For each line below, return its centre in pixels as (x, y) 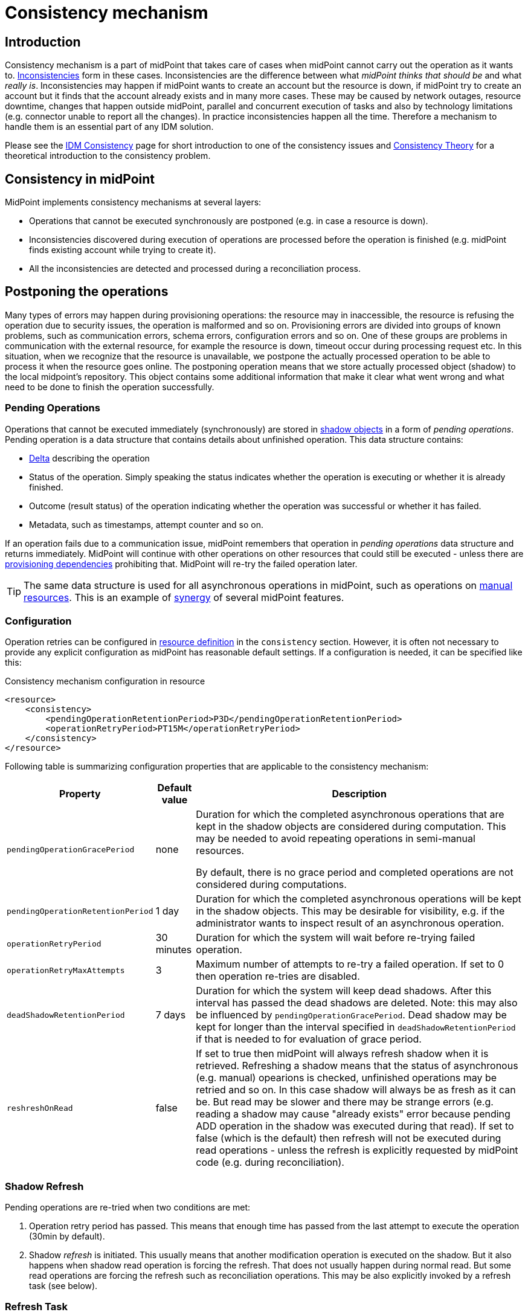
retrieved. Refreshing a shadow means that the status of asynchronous (357, 1066)
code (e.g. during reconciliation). (270, 1162)
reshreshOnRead (40, 1108)
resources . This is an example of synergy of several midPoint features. (184, 597)
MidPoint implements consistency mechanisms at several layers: (133, 202)
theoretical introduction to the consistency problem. (108, 156)
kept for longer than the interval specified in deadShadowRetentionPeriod (356, 1027)
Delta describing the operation (89, 458)
